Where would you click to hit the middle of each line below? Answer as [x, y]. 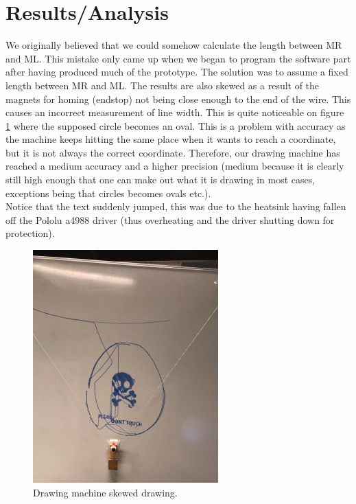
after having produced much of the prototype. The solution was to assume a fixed [177, 72]
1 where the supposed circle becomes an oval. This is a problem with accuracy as [176, 125]
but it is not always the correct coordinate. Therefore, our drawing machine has [173, 152]
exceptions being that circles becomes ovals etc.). [108, 193]
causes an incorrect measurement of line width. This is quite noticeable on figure [175, 112]
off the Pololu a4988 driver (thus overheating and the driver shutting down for [170, 219]
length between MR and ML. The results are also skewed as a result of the [163, 85]
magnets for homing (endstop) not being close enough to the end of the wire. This [178, 99]
